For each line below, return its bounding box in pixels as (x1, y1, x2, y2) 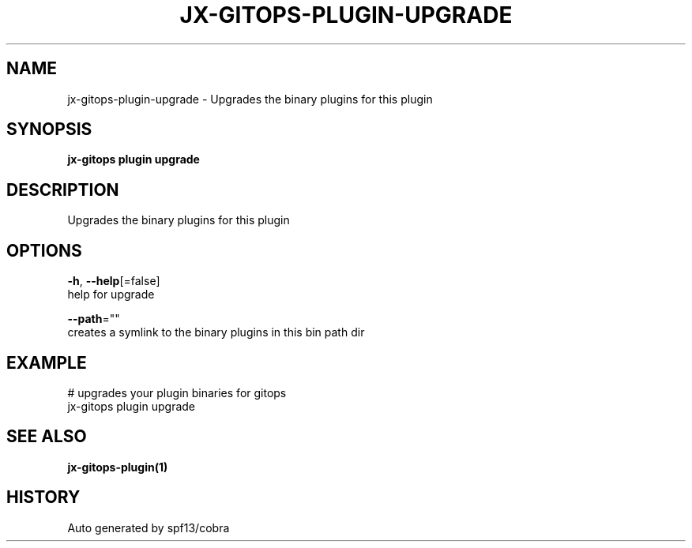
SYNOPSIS (6, 119, 92, 140)
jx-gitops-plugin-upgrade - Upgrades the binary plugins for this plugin (67, 92, 433, 106)
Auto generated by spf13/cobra (67, 520, 230, 535)
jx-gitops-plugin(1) (67, 460, 168, 474)
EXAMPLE (6, 352, 87, 373)
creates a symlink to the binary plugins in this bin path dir (67, 325, 365, 340)
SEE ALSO (6, 426, 87, 447)
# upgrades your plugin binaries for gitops (67, 385, 287, 400)
